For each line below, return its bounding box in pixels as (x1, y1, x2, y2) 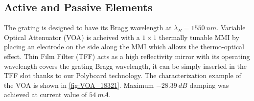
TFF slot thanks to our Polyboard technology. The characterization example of (4, 70, 241, 81)
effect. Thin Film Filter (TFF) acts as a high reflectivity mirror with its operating (4, 51, 250, 61)
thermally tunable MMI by (159, 32, 239, 42)
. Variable (216, 22, 246, 33)
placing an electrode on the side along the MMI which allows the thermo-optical (4, 41, 244, 52)
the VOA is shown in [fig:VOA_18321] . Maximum (4, 80, 154, 90)
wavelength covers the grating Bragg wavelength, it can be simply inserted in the (4, 61, 247, 71)
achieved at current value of (4, 89, 87, 100)
